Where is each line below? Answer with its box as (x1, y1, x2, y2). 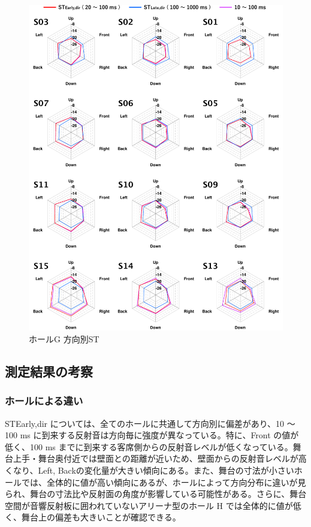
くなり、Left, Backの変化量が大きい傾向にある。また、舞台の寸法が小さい (5, 463, 294, 476)
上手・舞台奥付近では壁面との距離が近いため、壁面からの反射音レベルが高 (13, 452, 307, 465)
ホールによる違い (5, 393, 83, 408)
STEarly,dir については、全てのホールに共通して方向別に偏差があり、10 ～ (5, 417, 295, 429)
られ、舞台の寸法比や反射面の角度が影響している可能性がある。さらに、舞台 (5, 487, 307, 500)
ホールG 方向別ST (29, 332, 99, 345)
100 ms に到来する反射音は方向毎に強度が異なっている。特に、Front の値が (5, 429, 299, 441)
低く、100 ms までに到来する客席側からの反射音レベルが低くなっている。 (5, 440, 293, 453)
